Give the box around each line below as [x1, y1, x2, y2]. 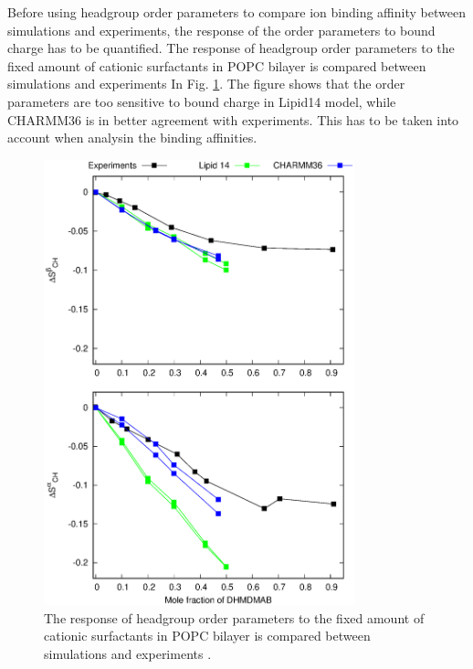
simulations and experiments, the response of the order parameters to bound [7, 20, 436, 39]
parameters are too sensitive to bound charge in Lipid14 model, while [7, 91, 396, 111]
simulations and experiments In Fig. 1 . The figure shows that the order [7, 74, 405, 93]
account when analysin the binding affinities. [7, 128, 258, 147]
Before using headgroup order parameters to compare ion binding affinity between [7, 3, 466, 21]
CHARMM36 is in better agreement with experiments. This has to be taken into [7, 110, 459, 129]
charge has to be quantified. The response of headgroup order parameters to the [7, 38, 455, 58]
